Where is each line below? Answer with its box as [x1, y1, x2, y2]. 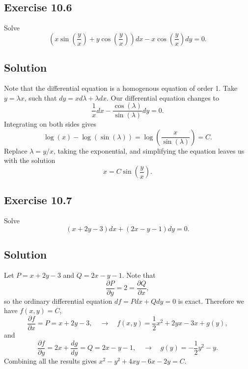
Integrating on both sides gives [4, 119, 97, 129]
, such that [24, 92, 57, 103]
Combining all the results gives [4, 355, 97, 366]
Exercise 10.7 [4, 192, 72, 208]
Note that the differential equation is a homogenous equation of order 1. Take [4, 83, 238, 93]
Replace [4, 145, 28, 156]
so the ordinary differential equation [4, 295, 112, 306]
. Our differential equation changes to [107, 92, 219, 103]
